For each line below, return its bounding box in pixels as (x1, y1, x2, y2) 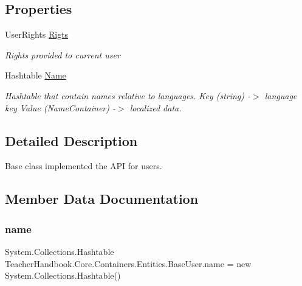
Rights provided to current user (5, 48, 120, 61)
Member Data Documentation (5, 189, 199, 208)
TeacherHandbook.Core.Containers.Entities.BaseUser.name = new (5, 257, 252, 270)
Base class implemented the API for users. (5, 159, 162, 172)
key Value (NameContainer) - (5, 101, 116, 114)
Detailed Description (5, 131, 138, 150)
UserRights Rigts (5, 28, 69, 41)
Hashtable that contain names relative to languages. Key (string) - (5, 89, 251, 102)
